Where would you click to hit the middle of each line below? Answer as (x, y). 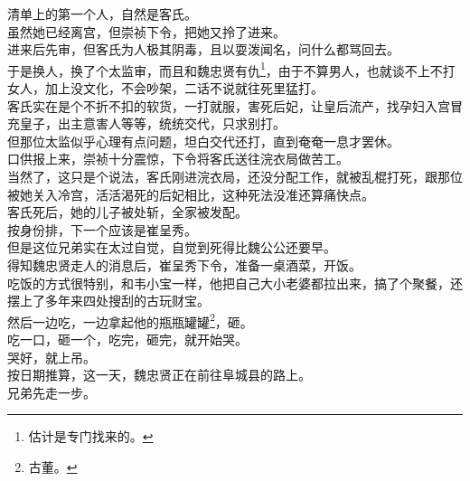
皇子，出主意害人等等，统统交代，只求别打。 (152, 123)
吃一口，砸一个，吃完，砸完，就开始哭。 (127, 339)
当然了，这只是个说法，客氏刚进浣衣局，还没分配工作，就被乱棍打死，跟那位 (235, 176)
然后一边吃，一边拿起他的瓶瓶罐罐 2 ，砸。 (130, 320)
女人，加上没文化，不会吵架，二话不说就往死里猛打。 (165, 88)
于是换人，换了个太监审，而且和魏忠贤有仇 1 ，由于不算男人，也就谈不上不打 (231, 69)
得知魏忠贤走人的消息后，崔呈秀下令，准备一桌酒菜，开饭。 (184, 264)
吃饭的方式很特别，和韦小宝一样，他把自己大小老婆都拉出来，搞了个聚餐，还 (235, 283)
